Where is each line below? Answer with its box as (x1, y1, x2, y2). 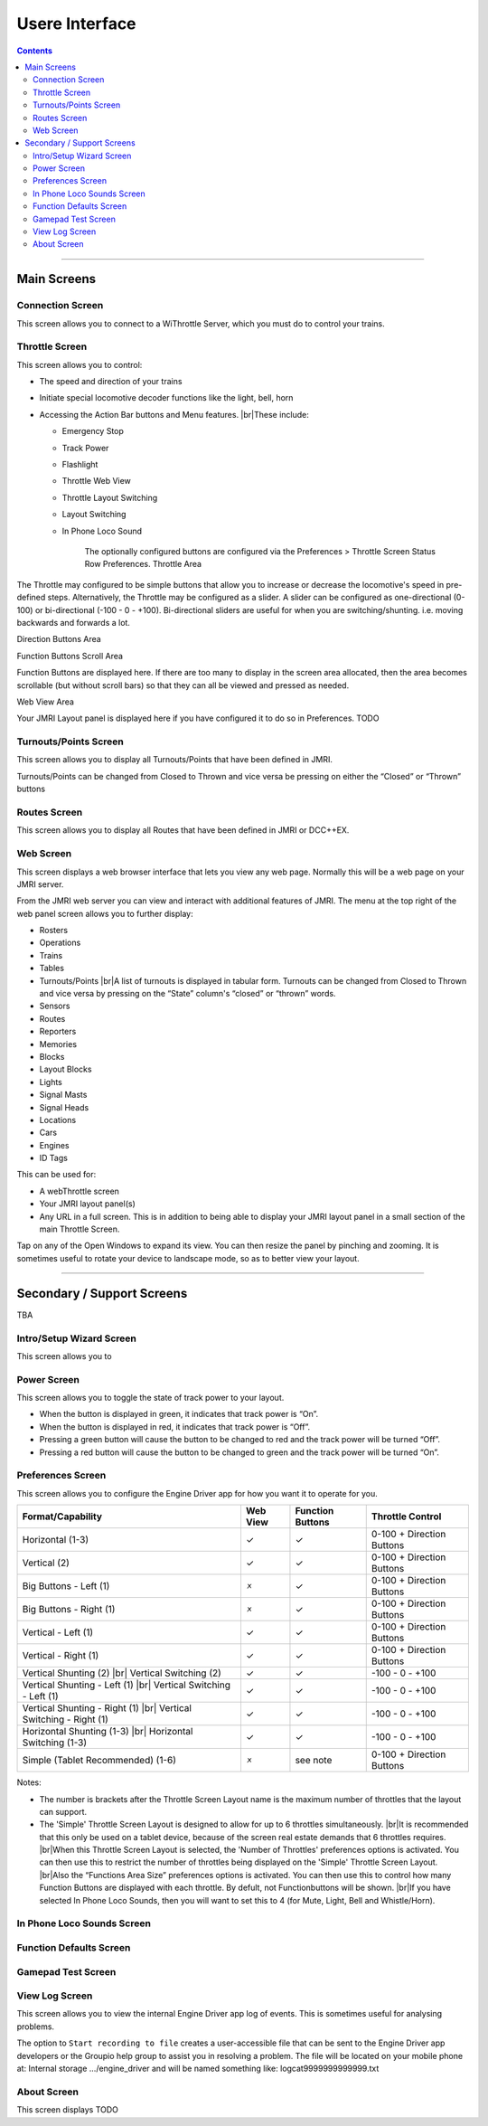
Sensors (39, 1000, 70, 1012)
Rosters (39, 925, 68, 936)
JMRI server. (16, 878, 64, 890)
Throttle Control (371, 1510, 442, 1523)
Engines (39, 1139, 70, 1150)
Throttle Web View (61, 476, 131, 487)
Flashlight (61, 459, 99, 470)
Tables (39, 963, 65, 974)
